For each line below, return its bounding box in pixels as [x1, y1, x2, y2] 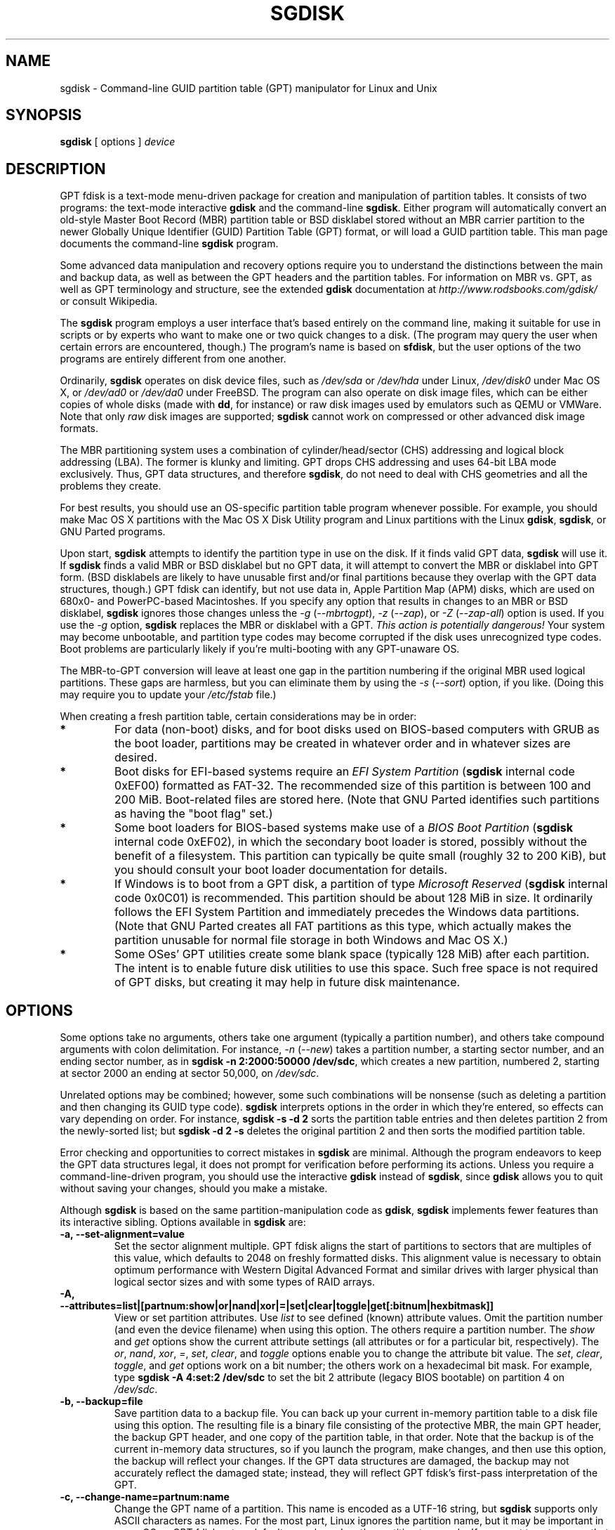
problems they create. [60, 480, 161, 492]
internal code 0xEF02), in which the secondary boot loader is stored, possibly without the [114, 835, 588, 849]
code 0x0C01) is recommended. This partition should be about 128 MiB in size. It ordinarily [114, 891, 593, 905]
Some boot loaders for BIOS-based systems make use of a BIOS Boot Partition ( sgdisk [114, 820, 573, 835]
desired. [114, 750, 157, 765]
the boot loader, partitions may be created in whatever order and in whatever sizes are [114, 736, 571, 751]
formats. [60, 422, 99, 435]
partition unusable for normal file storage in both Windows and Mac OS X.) [114, 933, 508, 948]
